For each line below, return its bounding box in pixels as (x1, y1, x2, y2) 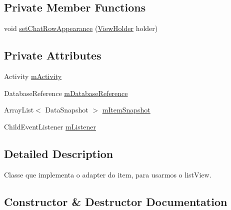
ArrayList (4, 104, 34, 115)
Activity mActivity (4, 71, 62, 81)
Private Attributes (4, 47, 101, 63)
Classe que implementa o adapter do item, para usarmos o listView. (4, 169, 211, 179)
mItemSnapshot (102, 104, 150, 115)
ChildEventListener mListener (4, 121, 96, 131)
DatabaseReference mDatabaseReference (4, 87, 128, 98)
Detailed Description (4, 145, 113, 161)
